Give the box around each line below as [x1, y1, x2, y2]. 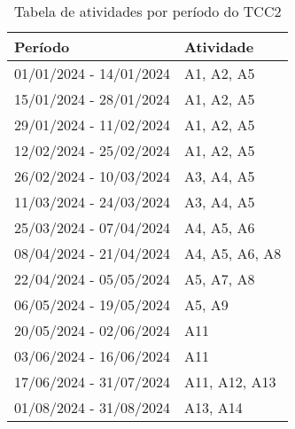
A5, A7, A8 [183, 269, 255, 289]
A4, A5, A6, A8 [183, 243, 282, 263]
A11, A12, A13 [183, 371, 276, 392]
